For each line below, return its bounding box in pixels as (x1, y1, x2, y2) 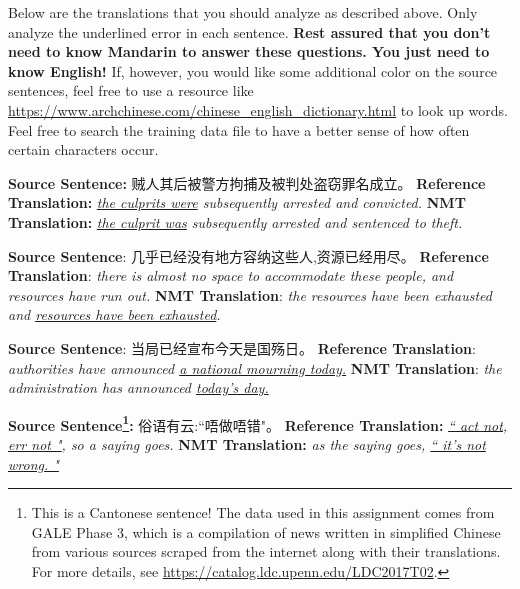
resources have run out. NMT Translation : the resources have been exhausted (8, 284, 492, 305)
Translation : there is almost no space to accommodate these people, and (8, 265, 454, 286)
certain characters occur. (8, 139, 159, 160)
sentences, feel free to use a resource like (8, 80, 254, 101)
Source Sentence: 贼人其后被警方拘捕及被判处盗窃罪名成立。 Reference (8, 172, 486, 193)
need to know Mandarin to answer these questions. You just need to (8, 41, 490, 62)
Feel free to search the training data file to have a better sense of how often (8, 119, 470, 140)
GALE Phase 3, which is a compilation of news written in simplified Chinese (31, 521, 501, 542)
